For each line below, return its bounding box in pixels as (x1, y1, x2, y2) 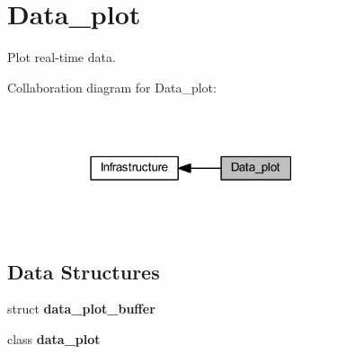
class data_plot (7, 330, 101, 349)
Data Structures (7, 257, 160, 285)
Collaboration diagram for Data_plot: (7, 77, 217, 96)
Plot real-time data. (7, 48, 116, 66)
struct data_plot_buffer (7, 299, 155, 318)
